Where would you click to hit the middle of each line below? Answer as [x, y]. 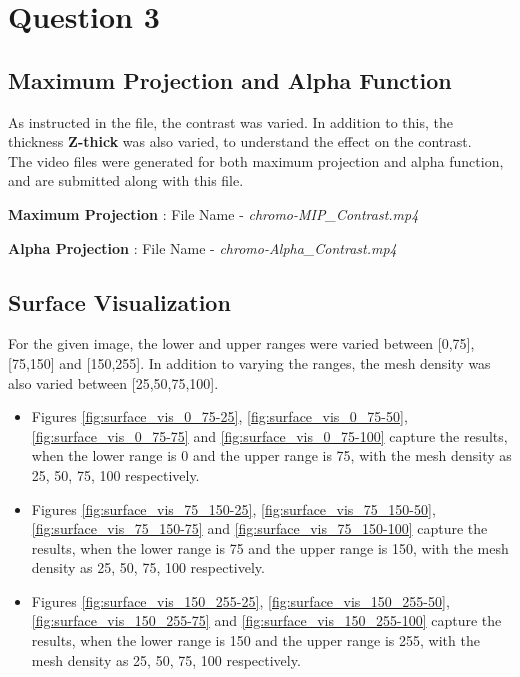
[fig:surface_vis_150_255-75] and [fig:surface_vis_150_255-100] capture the [266, 620]
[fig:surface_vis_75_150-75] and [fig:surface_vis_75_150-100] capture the [259, 528]
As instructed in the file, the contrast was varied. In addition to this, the [231, 121]
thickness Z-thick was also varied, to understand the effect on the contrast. [240, 141]
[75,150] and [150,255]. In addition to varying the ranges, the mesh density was [249, 362]
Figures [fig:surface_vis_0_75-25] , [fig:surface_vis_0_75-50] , [219, 416]
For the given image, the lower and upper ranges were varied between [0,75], [241, 343]
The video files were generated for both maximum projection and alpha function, [256, 160]
